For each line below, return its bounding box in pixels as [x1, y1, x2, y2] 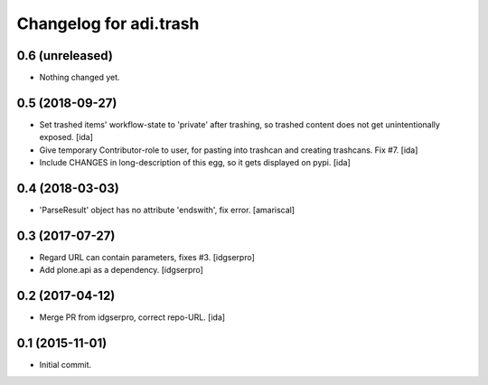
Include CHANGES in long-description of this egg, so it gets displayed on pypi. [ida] [39, 157, 352, 168]
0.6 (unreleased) [16, 48, 113, 63]
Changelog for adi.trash [16, 14, 200, 33]
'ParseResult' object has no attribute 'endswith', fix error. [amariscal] [39, 204, 296, 216]
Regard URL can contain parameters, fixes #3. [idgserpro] [39, 251, 255, 262]
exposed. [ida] [39, 132, 94, 143]
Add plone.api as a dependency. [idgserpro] [39, 265, 203, 276]
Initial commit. [39, 360, 92, 371]
